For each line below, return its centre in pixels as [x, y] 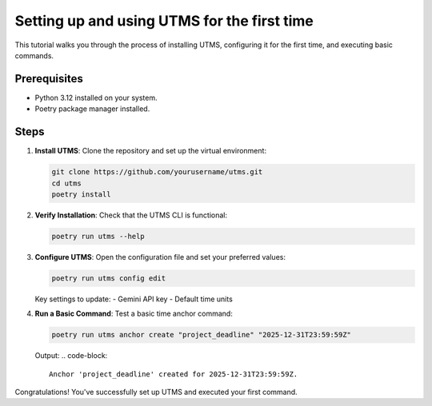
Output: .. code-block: [71, 356]
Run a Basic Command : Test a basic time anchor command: [134, 314]
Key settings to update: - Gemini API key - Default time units [134, 299]
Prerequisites [49, 79]
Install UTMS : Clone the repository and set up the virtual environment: [151, 151]
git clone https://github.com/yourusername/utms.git [157, 172]
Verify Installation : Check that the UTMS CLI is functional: [131, 215]
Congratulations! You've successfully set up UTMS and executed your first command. [156, 392]
